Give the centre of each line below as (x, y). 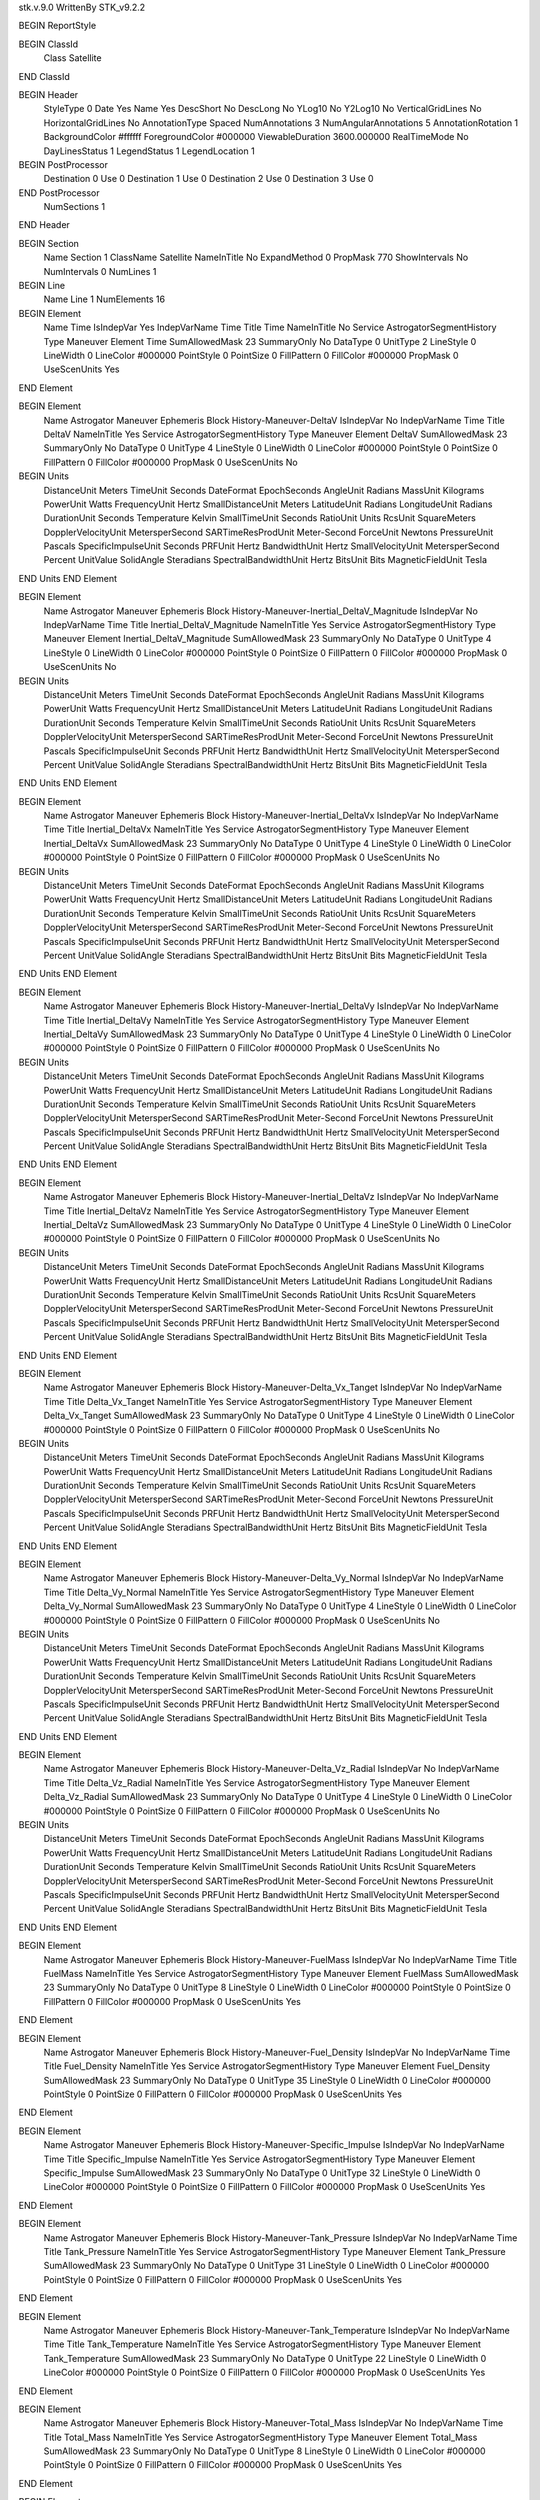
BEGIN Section (49, 243)
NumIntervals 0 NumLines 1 (100, 271)
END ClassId (44, 76)
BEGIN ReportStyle (57, 26)
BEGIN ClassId (48, 44)
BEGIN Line (42, 286)
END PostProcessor (59, 192)
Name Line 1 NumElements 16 (104, 299)
